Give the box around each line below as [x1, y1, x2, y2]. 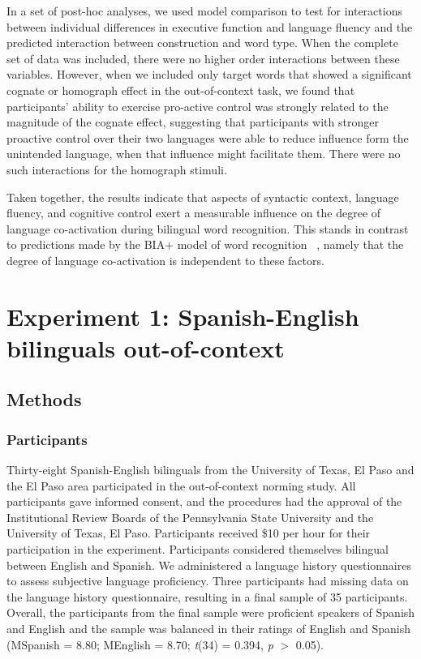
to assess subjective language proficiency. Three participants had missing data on [6, 572, 409, 589]
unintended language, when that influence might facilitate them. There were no [6, 145, 401, 162]
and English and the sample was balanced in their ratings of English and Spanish [6, 620, 410, 636]
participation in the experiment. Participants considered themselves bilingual [6, 541, 389, 558]
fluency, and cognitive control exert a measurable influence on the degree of [6, 204, 381, 221]
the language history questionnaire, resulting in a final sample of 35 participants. [6, 588, 408, 605]
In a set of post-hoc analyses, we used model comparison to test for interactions [6, 2, 402, 19]
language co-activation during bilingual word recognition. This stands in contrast [6, 220, 409, 237]
